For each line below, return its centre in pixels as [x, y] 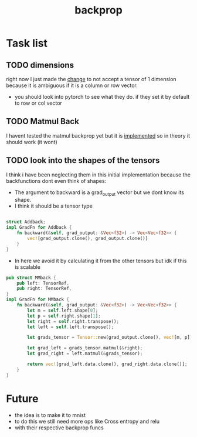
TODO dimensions [40, 65]
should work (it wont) [32, 142]
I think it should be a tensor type [53, 206]
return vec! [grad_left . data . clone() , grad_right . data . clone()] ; [107, 364]
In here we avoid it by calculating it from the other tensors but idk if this [101, 261]
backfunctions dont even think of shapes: [56, 181]
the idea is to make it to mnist [50, 415]
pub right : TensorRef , [44, 289]
